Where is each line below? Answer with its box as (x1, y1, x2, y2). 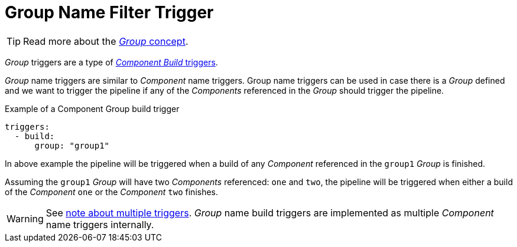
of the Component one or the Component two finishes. (5, 186, 219, 197)
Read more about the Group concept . (23, 35, 188, 47)
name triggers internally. (45, 218, 154, 230)
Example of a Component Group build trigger (5, 103, 180, 114)
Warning (6, 212, 44, 225)
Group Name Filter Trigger (5, 2, 214, 22)
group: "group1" (34, 140, 110, 150)
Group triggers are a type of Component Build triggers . (5, 57, 218, 67)
